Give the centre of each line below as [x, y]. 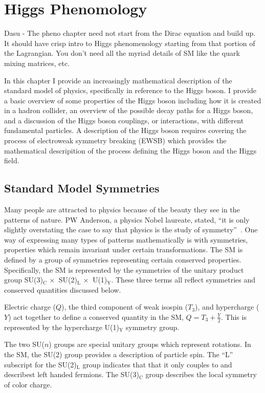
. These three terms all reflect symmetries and [183, 280]
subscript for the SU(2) [40, 364]
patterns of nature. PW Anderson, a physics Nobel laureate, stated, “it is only [127, 219]
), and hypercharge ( [227, 307]
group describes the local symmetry [201, 374]
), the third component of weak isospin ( [125, 307]
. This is [234, 316]
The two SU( [24, 344]
